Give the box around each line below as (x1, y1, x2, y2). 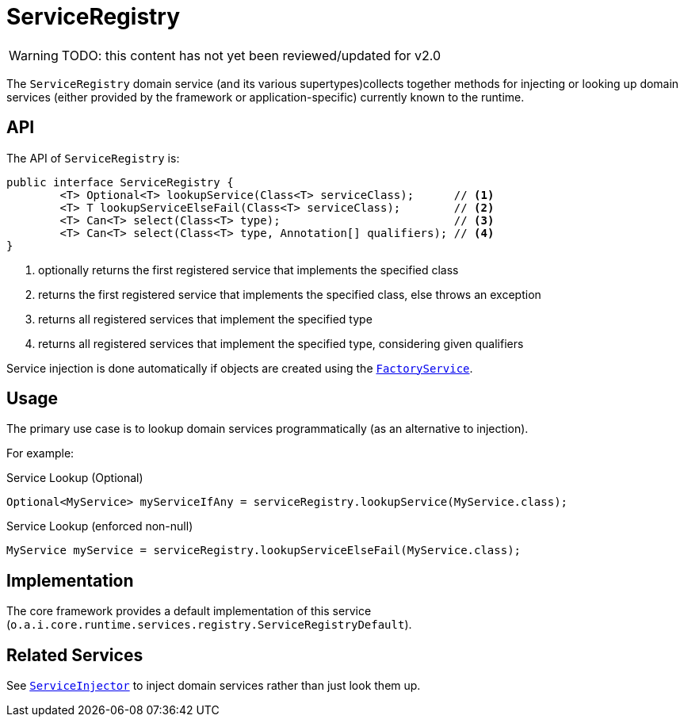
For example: (6, 446, 75, 461)
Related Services (6, 645, 143, 665)
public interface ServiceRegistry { (6, 175, 234, 189)
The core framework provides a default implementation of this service (6, 604, 372, 618)
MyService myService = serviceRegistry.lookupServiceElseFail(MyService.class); (6, 544, 522, 557)
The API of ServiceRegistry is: (6, 151, 180, 165)
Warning (9, 47, 59, 63)
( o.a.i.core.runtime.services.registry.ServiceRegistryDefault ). (6, 618, 412, 632)
